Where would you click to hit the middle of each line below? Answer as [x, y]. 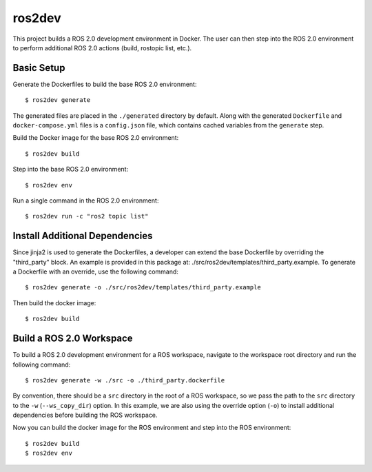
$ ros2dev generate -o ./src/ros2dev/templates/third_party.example [143, 287]
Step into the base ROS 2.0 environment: [71, 170]
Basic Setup [39, 68]
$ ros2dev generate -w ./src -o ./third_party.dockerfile [125, 380]
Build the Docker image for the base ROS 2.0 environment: [96, 138]
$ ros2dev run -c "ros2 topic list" [87, 216]
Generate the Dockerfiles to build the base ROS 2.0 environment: [105, 84]
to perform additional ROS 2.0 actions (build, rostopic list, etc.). [102, 48]
